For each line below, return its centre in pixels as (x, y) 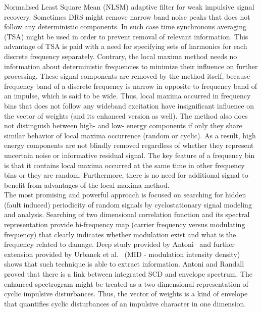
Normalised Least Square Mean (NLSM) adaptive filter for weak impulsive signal (129, 7)
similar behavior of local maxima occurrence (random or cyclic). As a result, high (130, 135)
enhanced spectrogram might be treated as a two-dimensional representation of (126, 283)
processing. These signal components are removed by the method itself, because (127, 76)
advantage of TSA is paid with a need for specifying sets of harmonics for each (126, 46)
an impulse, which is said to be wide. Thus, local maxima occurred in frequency (127, 96)
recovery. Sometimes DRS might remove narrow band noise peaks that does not (127, 16)
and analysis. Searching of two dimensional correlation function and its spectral (127, 214)
